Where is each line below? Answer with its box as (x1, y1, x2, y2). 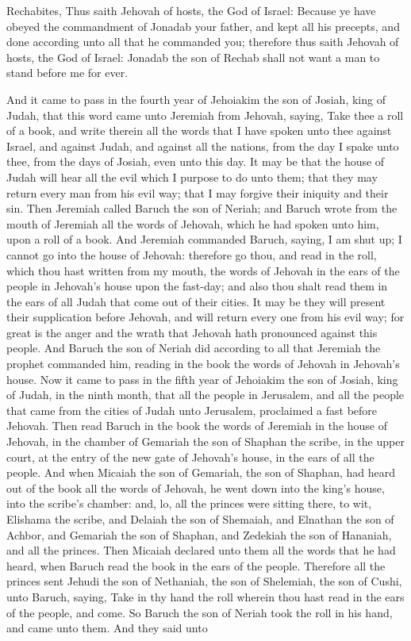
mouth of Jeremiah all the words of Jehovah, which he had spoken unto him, (6, 215, 379, 232)
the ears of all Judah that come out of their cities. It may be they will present (6, 293, 386, 309)
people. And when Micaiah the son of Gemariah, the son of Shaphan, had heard (6, 464, 395, 481)
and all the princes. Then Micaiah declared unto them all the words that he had (6, 542, 396, 558)
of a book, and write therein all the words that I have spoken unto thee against (6, 122, 392, 139)
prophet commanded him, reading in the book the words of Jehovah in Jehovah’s (6, 355, 400, 372)
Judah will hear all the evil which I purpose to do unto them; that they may (6, 168, 378, 185)
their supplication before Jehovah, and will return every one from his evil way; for (6, 309, 405, 325)
